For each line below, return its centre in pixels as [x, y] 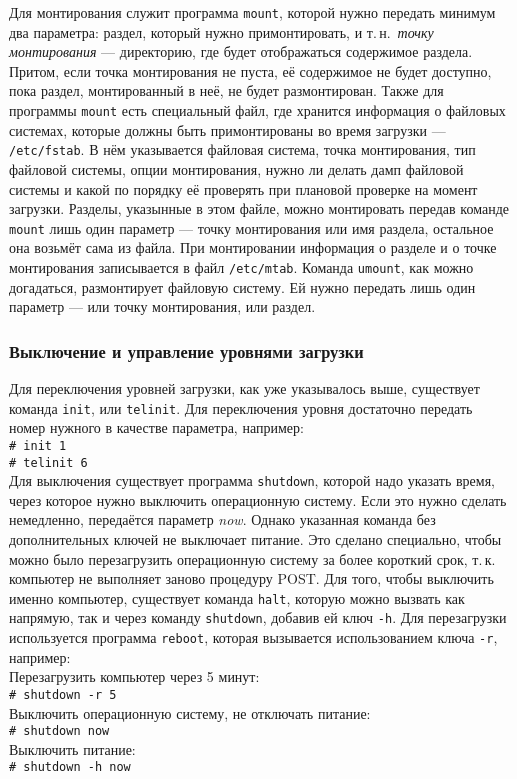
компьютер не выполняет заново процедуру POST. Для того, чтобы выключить [251, 578]
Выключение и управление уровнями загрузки [186, 350]
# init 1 [38, 445]
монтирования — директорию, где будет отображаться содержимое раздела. [241, 51]
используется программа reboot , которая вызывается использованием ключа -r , [253, 637]
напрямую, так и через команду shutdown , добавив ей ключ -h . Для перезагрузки [258, 617]
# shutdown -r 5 [63, 694]
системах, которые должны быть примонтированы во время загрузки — [227, 129]
